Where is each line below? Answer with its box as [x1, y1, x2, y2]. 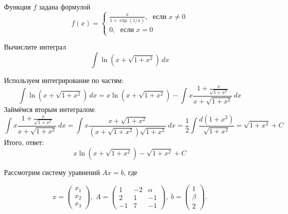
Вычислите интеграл [4, 41, 66, 52]
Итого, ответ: [4, 136, 44, 147]
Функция [4, 1, 31, 11]
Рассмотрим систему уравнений [4, 167, 100, 177]
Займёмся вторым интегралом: [4, 104, 96, 114]
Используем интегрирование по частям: [4, 75, 124, 85]
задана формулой [38, 1, 91, 11]
